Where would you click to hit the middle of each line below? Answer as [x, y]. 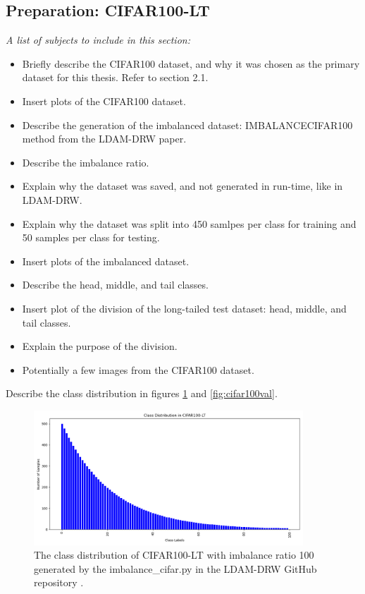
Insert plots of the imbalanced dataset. [106, 261]
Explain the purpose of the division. [100, 346]
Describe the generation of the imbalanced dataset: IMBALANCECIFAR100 [187, 125]
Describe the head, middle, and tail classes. [115, 285]
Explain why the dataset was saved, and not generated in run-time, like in [182, 186]
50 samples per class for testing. [91, 237]
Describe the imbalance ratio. [86, 162]
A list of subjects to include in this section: [98, 40]
